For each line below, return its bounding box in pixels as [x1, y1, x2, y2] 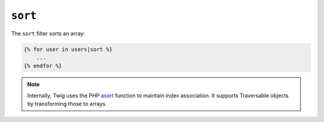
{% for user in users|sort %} [23, 45, 113, 53]
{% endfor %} [23, 63, 62, 69]
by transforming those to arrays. [27, 100, 107, 108]
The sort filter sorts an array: [11, 30, 85, 37]
